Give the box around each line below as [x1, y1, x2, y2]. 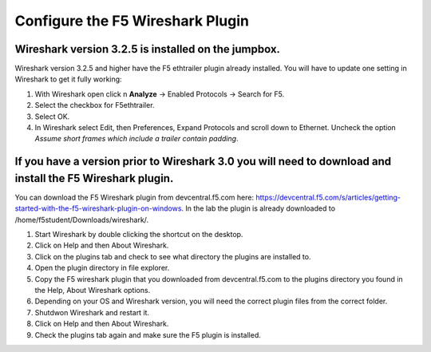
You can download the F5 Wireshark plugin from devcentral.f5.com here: [14, 192, 255, 202]
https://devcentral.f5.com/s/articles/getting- [255, 192, 401, 202]
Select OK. [34, 112, 70, 121]
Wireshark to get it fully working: [14, 74, 123, 84]
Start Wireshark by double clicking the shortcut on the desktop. [34, 230, 243, 239]
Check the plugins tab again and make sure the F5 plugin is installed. [34, 330, 261, 339]
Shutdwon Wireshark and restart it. [34, 307, 150, 317]
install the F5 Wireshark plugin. [14, 172, 174, 185]
